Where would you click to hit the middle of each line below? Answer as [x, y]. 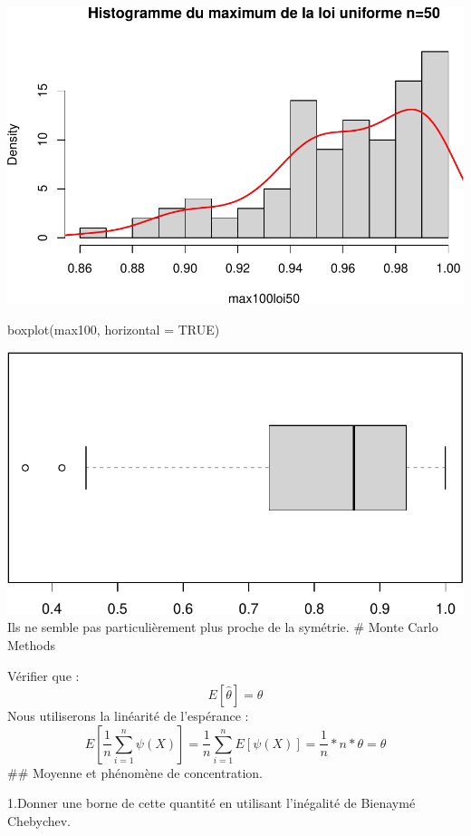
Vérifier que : [43, 675]
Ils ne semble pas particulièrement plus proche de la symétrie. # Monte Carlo [223, 627]
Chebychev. [39, 820]
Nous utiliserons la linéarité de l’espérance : [128, 716]
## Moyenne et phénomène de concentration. [135, 772]
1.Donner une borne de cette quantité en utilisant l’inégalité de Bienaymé [211, 803]
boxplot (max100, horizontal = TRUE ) [114, 330]
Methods [31, 644]
